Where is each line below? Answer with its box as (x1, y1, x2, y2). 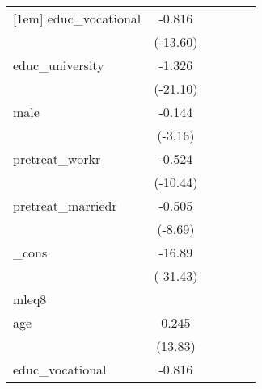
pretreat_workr (13, 149, 101, 168)
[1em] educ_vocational (13, 9, 142, 27)
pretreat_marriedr (13, 196, 117, 215)
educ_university (13, 56, 104, 74)
